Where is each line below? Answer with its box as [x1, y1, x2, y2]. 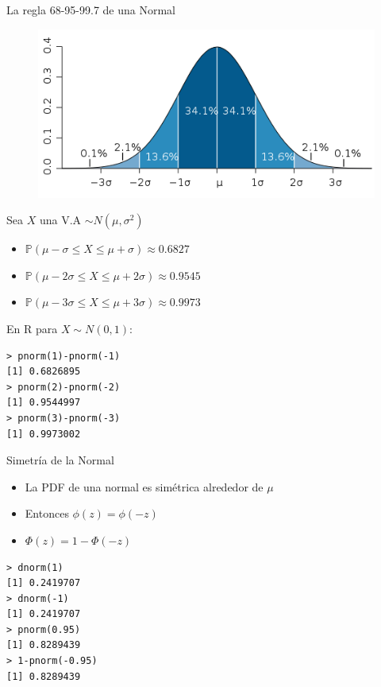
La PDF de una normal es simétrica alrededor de [25, 478, 264, 495]
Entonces [25, 505, 69, 522]
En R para [6, 320, 58, 336]
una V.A [39, 212, 82, 228]
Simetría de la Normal [6, 452, 114, 468]
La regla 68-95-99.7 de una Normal [6, 2, 175, 17]
